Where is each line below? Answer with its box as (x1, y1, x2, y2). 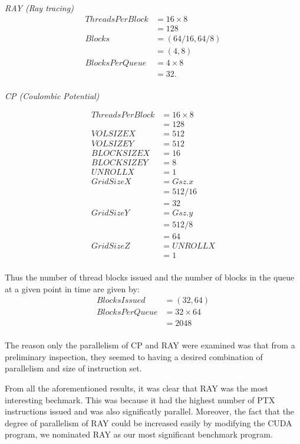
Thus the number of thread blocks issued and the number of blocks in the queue (5, 270, 295, 283)
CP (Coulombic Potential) (5, 89, 100, 102)
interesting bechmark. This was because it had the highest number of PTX (5, 393, 275, 406)
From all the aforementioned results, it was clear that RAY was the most (5, 382, 268, 394)
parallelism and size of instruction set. (5, 362, 142, 374)
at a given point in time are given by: (5, 282, 140, 295)
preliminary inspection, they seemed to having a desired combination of (5, 350, 263, 363)
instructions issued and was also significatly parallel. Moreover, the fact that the (5, 405, 295, 417)
